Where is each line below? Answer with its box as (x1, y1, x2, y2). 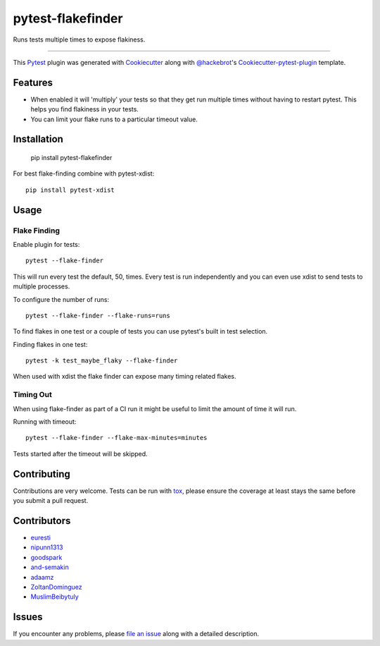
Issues (13, 611, 43, 623)
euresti (30, 533, 51, 542)
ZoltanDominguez (30, 583, 82, 591)
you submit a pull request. (13, 496, 89, 505)
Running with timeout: (13, 418, 77, 426)
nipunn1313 (30, 543, 63, 551)
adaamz (30, 573, 54, 581)
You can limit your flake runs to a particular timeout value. (30, 115, 198, 123)
